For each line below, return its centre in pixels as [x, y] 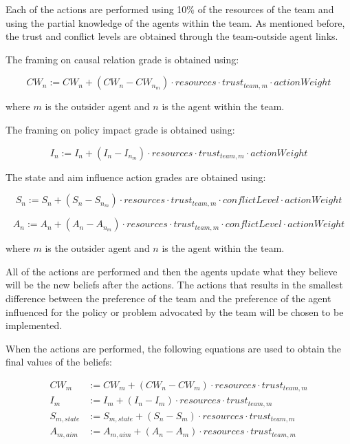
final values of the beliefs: [59, 362]
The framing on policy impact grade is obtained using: [120, 129]
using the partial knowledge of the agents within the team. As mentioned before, [175, 22]
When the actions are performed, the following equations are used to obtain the [174, 348]
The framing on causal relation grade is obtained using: [122, 59]
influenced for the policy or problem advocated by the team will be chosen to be [175, 311]
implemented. [34, 325]
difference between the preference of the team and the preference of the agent [168, 298]
